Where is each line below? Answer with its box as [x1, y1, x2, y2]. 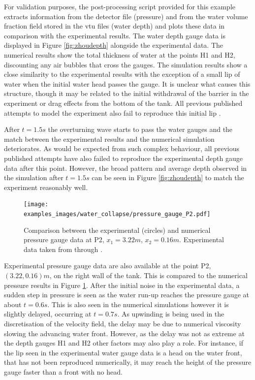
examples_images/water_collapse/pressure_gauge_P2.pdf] [24, 210, 211, 218]
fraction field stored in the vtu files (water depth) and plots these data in [4, 21, 225, 31]
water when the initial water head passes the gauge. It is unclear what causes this [4, 78, 251, 89]
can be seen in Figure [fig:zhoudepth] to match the [92, 172, 244, 183]
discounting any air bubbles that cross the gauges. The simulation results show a [4, 59, 248, 69]
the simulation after [4, 172, 64, 183]
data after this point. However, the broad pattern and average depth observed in [4, 162, 247, 173]
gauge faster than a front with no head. [4, 366, 123, 377]
